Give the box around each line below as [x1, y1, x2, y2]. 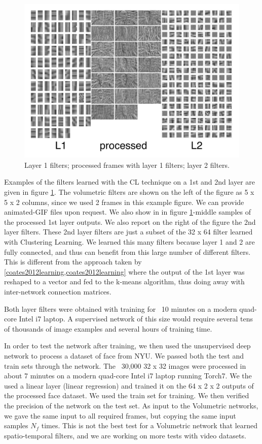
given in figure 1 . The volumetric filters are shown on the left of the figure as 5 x [4, 187, 254, 197]
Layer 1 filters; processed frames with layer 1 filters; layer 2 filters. [24, 159, 230, 170]
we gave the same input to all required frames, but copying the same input [4, 410, 236, 421]
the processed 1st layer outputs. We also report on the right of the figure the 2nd [4, 216, 256, 227]
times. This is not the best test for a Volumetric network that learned [41, 420, 258, 431]
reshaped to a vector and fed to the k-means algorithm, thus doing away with [4, 276, 245, 287]
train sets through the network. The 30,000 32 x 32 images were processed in [4, 360, 246, 371]
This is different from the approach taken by [4, 256, 142, 267]
